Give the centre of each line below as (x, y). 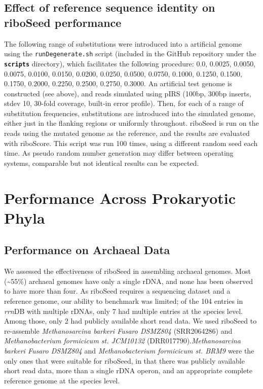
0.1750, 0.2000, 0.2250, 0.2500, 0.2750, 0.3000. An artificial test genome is (118, 83)
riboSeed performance (63, 22)
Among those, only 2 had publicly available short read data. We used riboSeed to (130, 321)
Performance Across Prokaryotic (120, 198)
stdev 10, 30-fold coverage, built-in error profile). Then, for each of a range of (124, 103)
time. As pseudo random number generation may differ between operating (119, 153)
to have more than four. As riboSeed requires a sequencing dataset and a (117, 291)
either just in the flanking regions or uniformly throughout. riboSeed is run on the (131, 123)
